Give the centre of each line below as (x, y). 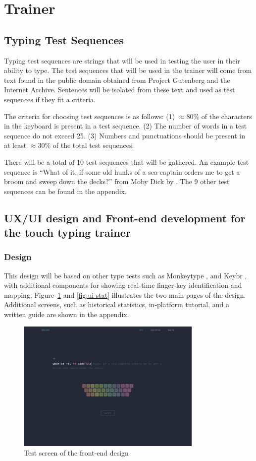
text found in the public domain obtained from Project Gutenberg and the (117, 80)
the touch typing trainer (67, 232)
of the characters (227, 116)
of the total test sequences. (93, 145)
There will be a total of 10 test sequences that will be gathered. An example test (127, 162)
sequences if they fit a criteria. (50, 99)
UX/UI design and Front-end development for (125, 218)
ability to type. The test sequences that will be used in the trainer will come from (128, 70)
